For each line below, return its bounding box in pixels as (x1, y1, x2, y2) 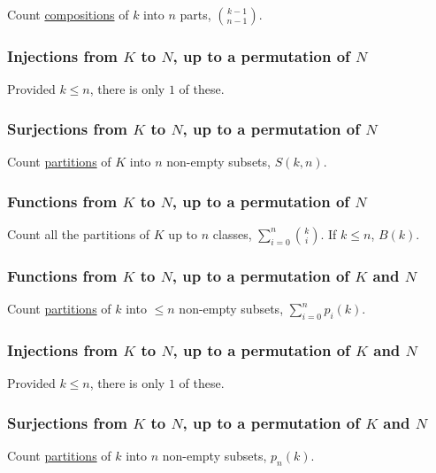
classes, (212, 224, 252, 243)
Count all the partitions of (7, 224, 150, 243)
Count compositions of (7, 5, 129, 23)
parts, (180, 5, 211, 23)
